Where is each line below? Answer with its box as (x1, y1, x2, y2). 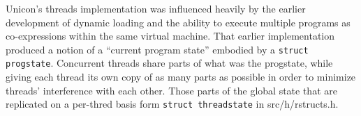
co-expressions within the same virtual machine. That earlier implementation (6, 28, 335, 43)
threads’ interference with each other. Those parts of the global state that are (6, 83, 337, 97)
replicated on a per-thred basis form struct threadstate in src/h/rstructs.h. (6, 97, 339, 111)
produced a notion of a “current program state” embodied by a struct (6, 42, 309, 56)
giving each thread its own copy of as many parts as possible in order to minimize (6, 69, 356, 84)
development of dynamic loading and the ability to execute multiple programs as (6, 15, 351, 29)
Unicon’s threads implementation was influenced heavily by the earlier (6, 1, 306, 15)
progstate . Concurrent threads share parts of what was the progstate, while (6, 56, 333, 70)
